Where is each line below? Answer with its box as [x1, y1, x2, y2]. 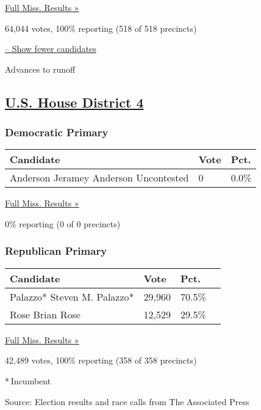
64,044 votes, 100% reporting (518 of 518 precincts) [5, 21, 197, 34]
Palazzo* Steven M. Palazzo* [10, 289, 134, 304]
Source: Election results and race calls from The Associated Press [5, 395, 249, 408]
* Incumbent [5, 374, 51, 387]
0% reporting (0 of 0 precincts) [5, 217, 121, 230]
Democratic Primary [5, 125, 109, 140]
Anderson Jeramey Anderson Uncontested [10, 170, 189, 185]
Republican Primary [5, 243, 107, 258]
